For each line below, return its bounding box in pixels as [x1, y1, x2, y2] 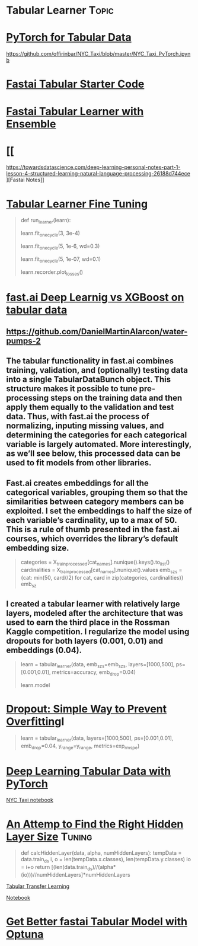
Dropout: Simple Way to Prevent [6, 702, 167, 716]
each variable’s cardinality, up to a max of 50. [6, 515, 177, 525]
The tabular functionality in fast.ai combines [6, 356, 174, 366]
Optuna [6, 928, 44, 941]
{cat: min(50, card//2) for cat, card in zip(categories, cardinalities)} [20, 574, 184, 581]
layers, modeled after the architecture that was [6, 608, 184, 618]
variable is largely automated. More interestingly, [6, 439, 191, 449]
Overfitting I [6, 715, 65, 728]
